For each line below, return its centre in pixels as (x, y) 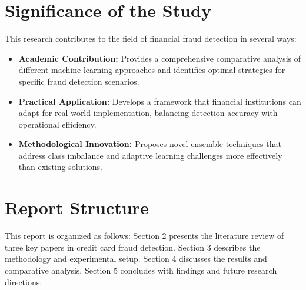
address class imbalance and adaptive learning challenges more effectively (150, 155)
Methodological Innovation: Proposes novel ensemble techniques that (150, 144)
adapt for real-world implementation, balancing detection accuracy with (148, 113)
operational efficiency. (57, 124)
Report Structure (77, 207)
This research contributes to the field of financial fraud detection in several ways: (151, 39)
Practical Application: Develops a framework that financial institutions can (160, 101)
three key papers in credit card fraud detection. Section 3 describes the (133, 247)
